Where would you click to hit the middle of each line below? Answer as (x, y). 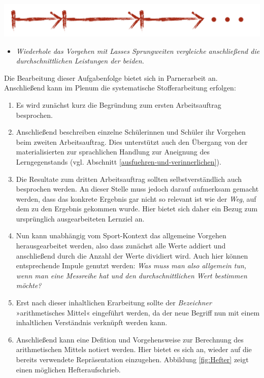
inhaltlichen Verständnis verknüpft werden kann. (92, 322)
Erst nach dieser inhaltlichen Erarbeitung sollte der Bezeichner (114, 303)
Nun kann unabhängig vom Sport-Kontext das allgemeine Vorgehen (121, 235)
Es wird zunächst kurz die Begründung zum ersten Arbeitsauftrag (119, 104)
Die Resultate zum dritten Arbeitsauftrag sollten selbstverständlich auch (129, 179)
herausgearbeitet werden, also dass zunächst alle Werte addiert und (121, 246)
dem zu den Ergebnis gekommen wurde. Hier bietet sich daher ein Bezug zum (137, 209)
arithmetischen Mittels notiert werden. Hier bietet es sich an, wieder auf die (134, 349)
